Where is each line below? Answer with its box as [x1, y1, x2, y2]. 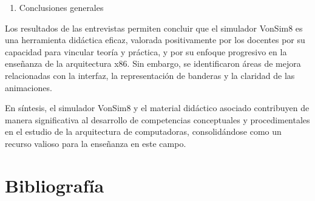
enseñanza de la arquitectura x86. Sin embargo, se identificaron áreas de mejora [5, 57, 301, 70]
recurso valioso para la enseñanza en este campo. [5, 137, 186, 149]
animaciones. [5, 81, 52, 94]
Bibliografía [5, 172, 104, 197]
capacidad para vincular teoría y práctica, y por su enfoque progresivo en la [5, 45, 287, 58]
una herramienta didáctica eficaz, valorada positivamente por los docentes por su [5, 33, 305, 46]
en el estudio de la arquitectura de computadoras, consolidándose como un [5, 125, 282, 138]
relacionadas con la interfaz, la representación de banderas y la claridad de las [5, 69, 295, 81]
